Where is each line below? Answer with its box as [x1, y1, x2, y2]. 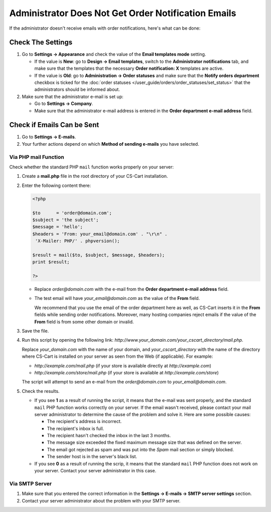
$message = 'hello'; [32, 224, 83, 230]
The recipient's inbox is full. [47, 425, 104, 432]
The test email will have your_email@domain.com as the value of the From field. [34, 295, 200, 301]
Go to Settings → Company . [34, 100, 93, 107]
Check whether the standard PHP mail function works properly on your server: [9, 164, 174, 170]
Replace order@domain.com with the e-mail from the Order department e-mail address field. [34, 286, 229, 292]
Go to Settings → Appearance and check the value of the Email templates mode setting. [22, 51, 206, 57]
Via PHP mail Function [9, 153, 65, 160]
